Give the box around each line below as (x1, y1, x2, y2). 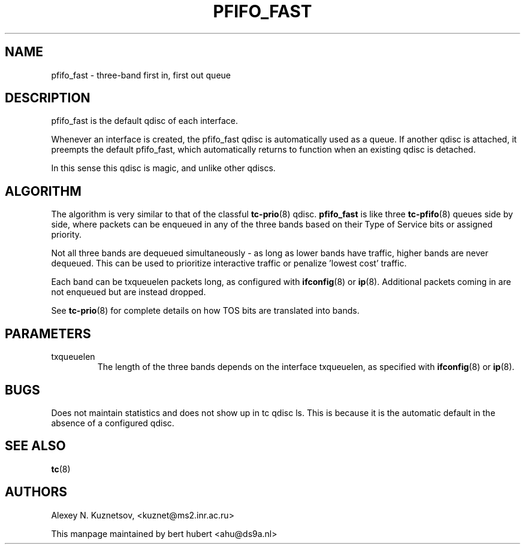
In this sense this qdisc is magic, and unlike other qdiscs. (51, 163, 276, 174)
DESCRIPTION (5, 90, 90, 106)
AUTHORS (5, 484, 68, 500)
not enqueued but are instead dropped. (51, 287, 206, 298)
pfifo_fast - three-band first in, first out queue (51, 69, 231, 80)
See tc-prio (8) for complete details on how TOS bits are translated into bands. (51, 305, 360, 316)
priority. (51, 229, 82, 240)
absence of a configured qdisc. (51, 417, 174, 428)
